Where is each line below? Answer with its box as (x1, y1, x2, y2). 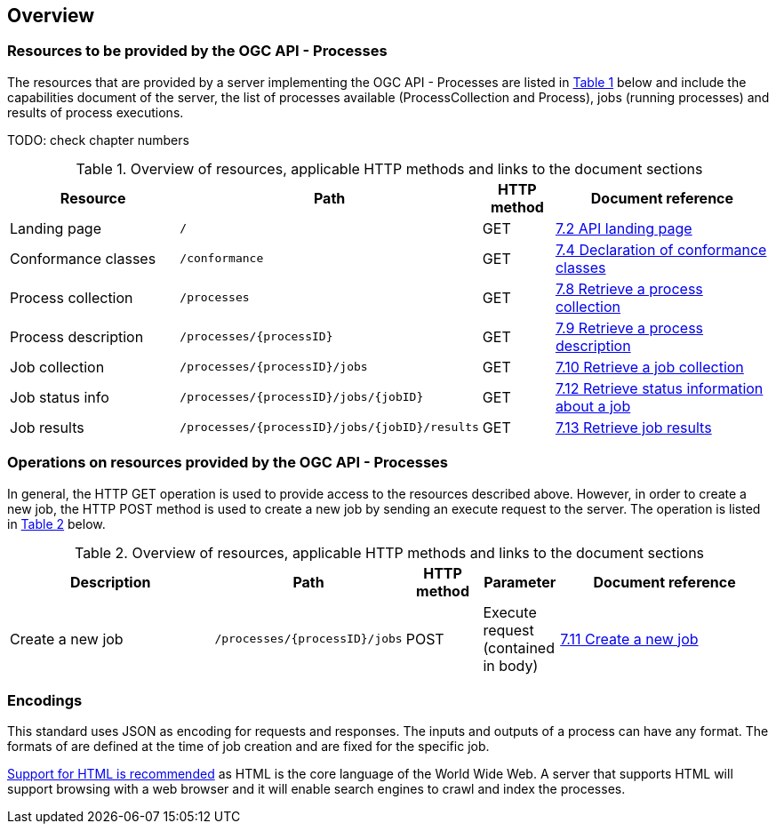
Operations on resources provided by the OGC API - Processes (7, 453, 448, 472)
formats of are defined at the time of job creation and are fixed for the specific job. (7, 739, 490, 755)
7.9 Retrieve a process (555, 318, 704, 337)
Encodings (7, 691, 83, 709)
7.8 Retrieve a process (555, 279, 703, 298)
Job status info (10, 388, 109, 406)
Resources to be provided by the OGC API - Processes (7, 42, 388, 60)
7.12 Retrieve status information (555, 379, 764, 397)
